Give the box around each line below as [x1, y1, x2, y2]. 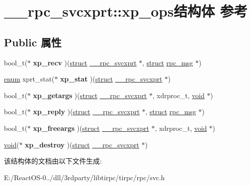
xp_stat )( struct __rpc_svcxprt [60, 74, 162, 84]
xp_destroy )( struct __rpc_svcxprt [24, 139, 139, 149]
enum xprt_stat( [4, 74, 55, 84]
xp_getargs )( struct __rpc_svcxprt [33, 90, 147, 100]
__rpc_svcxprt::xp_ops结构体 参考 [4, 1, 248, 21]
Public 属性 [4, 34, 62, 49]
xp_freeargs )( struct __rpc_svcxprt [33, 123, 149, 133]
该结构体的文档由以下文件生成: [4, 156, 102, 166]
